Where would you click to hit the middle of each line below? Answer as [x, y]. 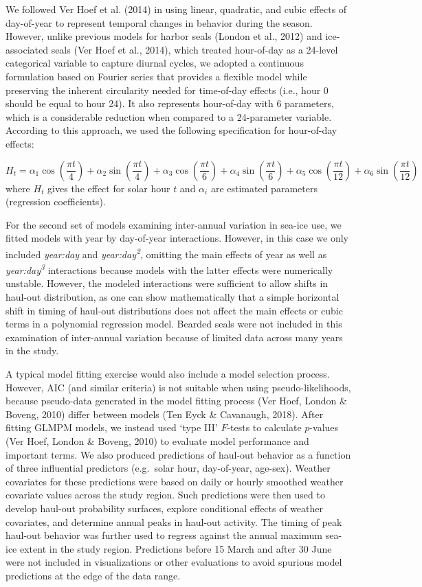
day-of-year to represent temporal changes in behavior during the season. [159, 22]
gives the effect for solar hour [109, 188]
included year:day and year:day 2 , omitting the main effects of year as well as [166, 253]
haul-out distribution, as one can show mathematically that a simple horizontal [173, 297]
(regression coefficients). [56, 202]
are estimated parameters [264, 188]
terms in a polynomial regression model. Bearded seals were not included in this [174, 324]
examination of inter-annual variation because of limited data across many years [174, 337]
